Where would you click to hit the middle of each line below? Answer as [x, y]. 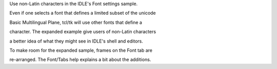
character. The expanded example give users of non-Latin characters [83, 32]
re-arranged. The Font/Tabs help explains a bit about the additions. [80, 60]
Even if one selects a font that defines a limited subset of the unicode [83, 13]
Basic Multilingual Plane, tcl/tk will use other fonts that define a [76, 22]
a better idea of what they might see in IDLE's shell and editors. [76, 41]
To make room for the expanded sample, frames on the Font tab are [81, 50]
